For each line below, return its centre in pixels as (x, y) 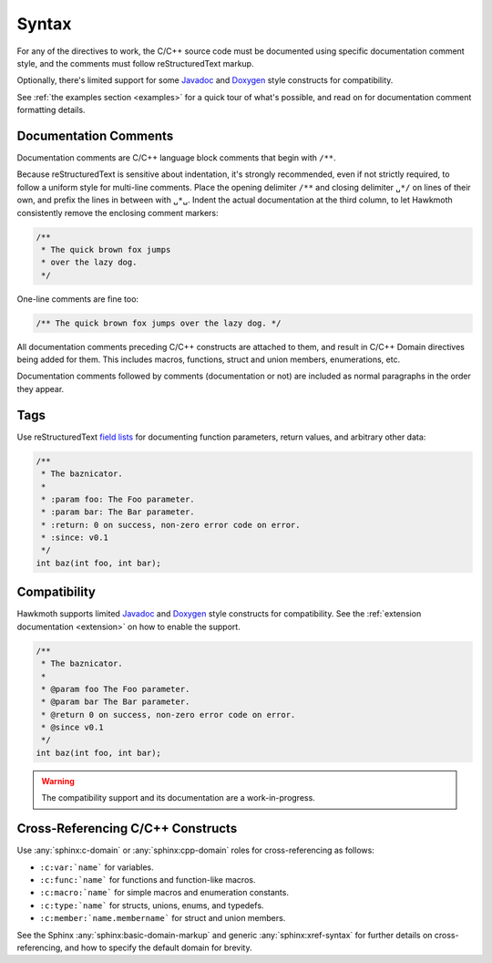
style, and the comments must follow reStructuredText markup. (135, 63)
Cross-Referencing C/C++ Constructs (127, 828)
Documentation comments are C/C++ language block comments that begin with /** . (176, 158)
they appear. (41, 388)
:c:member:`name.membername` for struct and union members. (163, 918)
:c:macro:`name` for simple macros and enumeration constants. (164, 893)
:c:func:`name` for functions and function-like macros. (148, 879)
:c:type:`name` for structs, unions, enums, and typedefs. (152, 905)
